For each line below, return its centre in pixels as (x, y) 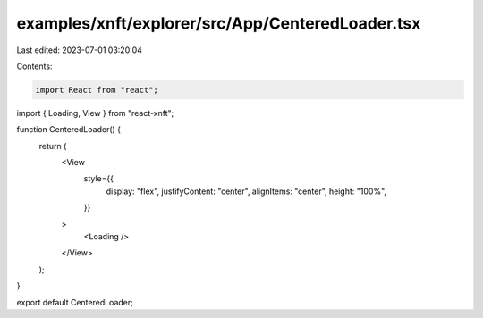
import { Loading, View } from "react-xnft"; (95, 113)
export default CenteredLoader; (75, 302)
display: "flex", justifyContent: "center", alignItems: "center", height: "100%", (246, 191)
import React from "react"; (97, 90)
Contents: (34, 66)
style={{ (98, 179)
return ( (53, 146)
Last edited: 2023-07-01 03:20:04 (80, 50)
